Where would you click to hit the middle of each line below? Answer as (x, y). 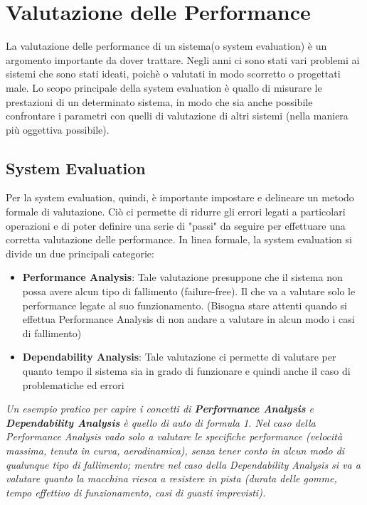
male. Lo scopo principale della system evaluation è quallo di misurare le (164, 87)
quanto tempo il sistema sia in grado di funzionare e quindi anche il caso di (186, 371)
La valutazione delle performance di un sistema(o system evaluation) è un (166, 46)
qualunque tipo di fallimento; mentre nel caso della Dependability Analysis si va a (183, 464)
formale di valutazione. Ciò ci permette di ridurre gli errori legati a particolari (176, 212)
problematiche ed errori (73, 384)
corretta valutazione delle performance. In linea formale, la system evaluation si (179, 239)
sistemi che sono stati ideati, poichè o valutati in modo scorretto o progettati (173, 74)
